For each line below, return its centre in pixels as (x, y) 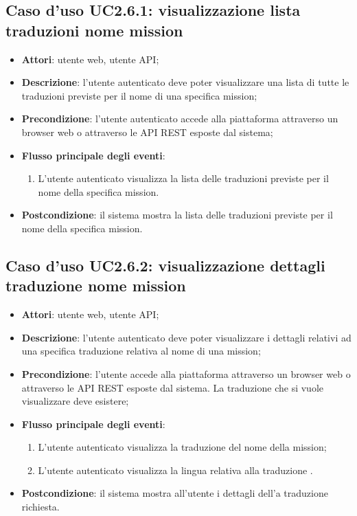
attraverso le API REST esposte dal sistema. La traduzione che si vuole (172, 387)
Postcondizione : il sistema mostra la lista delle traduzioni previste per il (177, 215)
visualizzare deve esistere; (75, 401)
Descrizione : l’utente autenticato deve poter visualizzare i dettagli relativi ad (186, 337)
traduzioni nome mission (94, 30)
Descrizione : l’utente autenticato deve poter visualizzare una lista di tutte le (185, 82)
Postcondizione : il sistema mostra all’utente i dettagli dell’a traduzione (175, 493)
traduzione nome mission (96, 285)
